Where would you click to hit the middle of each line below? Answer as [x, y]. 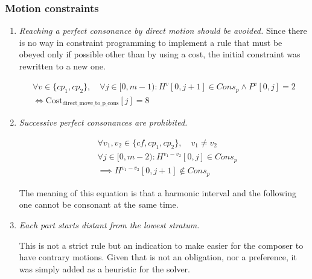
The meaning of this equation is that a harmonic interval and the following [158, 192]
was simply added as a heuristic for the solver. [105, 268]
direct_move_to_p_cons [91, 104]
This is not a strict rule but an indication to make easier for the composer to [161, 245]
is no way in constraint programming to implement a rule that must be [151, 42]
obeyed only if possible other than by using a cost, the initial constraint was [160, 54]
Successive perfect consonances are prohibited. [103, 122]
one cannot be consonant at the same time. [99, 204]
